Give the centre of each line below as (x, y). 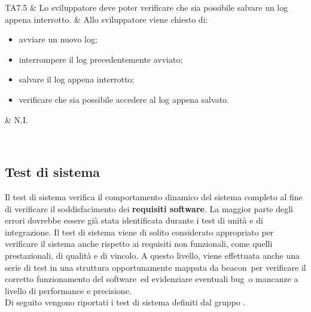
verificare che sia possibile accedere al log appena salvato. (124, 99)
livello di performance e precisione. (68, 290)
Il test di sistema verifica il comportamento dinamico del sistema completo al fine (154, 196)
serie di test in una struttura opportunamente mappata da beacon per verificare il (155, 267)
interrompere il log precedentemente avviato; (101, 59)
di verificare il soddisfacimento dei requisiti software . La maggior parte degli (149, 208)
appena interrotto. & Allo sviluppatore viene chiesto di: (106, 19)
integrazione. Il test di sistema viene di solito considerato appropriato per (139, 232)
